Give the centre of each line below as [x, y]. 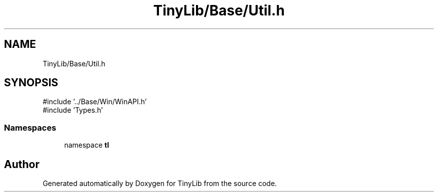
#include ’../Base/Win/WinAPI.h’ [95, 102]
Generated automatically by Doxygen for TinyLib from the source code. [160, 184]
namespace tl [86, 145]
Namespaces [30, 127]
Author [22, 164]
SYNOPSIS [31, 83]
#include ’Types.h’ [73, 110]
